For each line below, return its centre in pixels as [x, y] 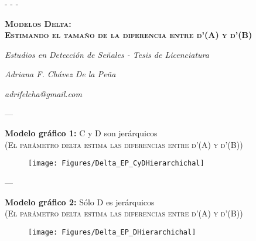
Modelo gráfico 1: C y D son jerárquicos [81, 133]
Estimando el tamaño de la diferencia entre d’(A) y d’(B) [129, 35]
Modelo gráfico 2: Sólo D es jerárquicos [80, 202]
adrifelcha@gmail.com [43, 93]
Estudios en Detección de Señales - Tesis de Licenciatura [107, 54]
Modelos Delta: [38, 23]
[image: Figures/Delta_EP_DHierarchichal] [112, 232]
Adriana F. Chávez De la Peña [60, 74]
